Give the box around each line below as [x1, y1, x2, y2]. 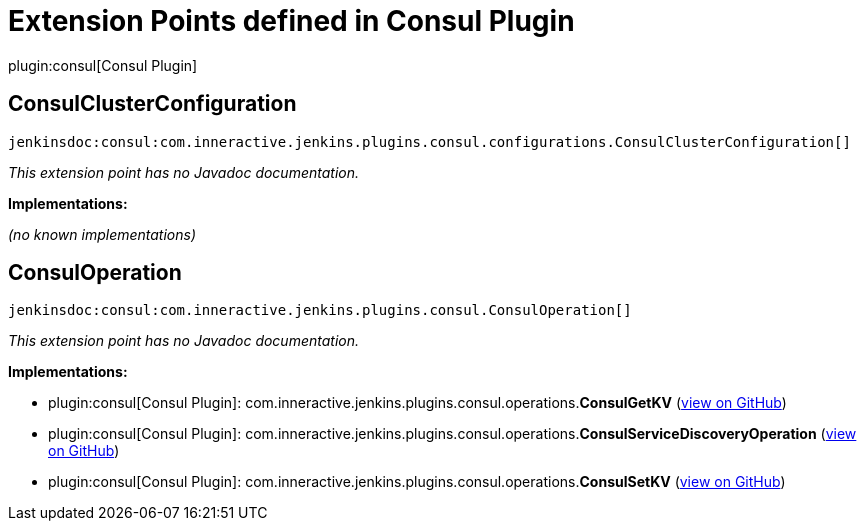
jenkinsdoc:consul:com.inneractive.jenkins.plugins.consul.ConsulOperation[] [8, 302, 632, 319]
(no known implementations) [8, 225, 197, 243]
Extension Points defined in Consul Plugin [8, 4, 575, 38]
